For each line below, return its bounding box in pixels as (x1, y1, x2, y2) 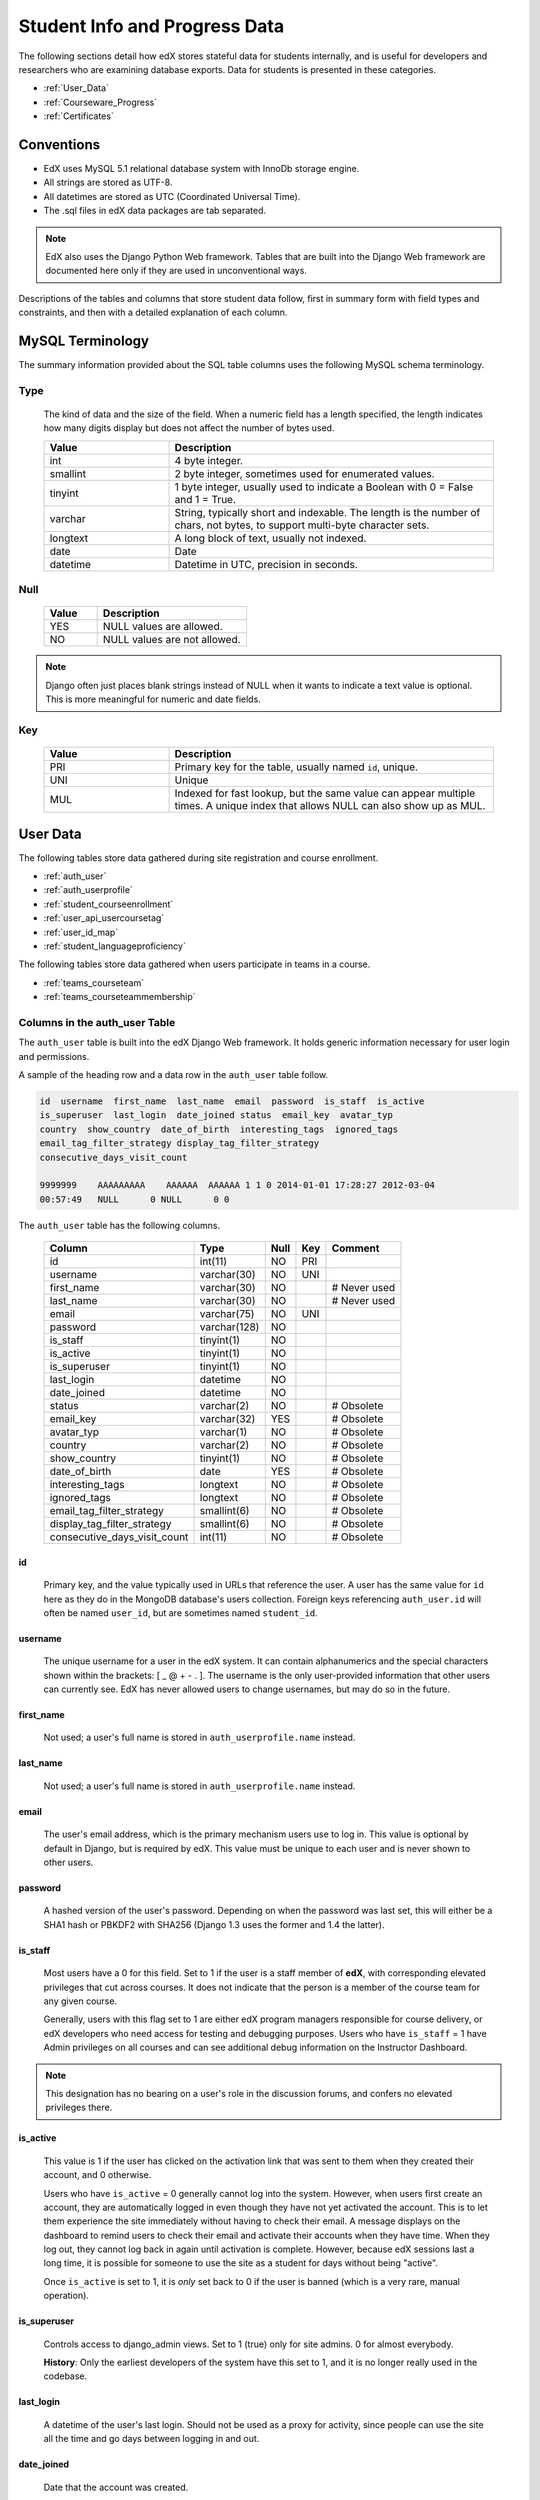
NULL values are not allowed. (102, 633, 241, 647)
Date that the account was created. (43, 2481, 189, 2493)
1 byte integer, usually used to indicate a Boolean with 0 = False (174, 480, 474, 494)
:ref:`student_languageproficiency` (43, 940, 187, 952)
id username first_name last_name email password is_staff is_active (39, 1096, 425, 1107)
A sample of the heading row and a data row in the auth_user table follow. (18, 1069, 329, 1081)
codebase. (43, 2370, 88, 2382)
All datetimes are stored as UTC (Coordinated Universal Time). (43, 190, 301, 202)
